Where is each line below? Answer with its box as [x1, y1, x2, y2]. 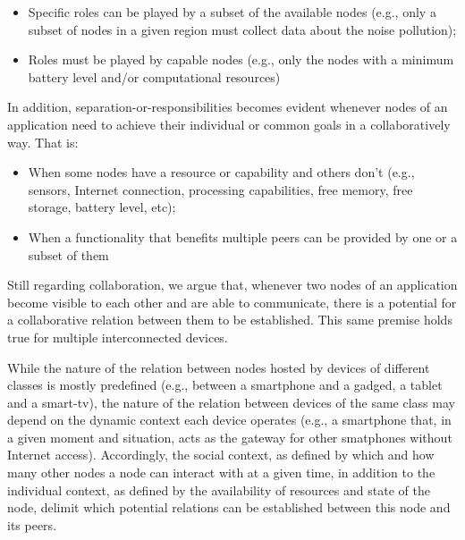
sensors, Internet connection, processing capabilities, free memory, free [28, 180, 413, 198]
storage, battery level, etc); [28, 198, 176, 216]
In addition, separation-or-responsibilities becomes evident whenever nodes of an [7, 97, 448, 116]
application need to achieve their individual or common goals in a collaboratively [7, 114, 451, 133]
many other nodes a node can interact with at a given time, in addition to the [7, 463, 435, 482]
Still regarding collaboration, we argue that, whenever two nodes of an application [7, 275, 458, 294]
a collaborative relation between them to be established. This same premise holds [7, 310, 452, 329]
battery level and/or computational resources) [28, 67, 281, 86]
